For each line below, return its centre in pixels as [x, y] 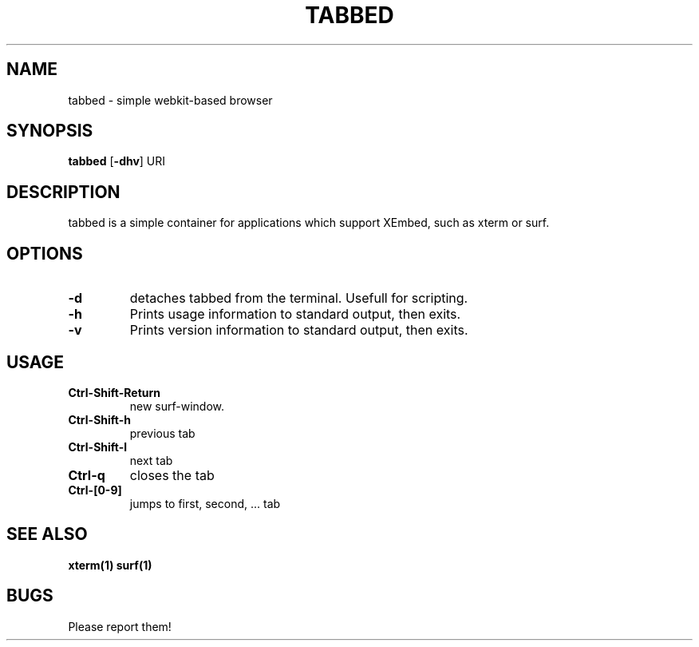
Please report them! [120, 626]
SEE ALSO [47, 534]
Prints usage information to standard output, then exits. [295, 314]
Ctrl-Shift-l [98, 447]
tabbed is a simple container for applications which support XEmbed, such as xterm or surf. [309, 223]
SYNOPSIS [50, 131]
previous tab [162, 433]
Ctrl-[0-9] [95, 490]
